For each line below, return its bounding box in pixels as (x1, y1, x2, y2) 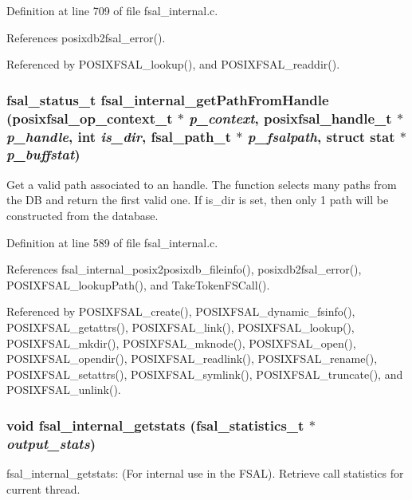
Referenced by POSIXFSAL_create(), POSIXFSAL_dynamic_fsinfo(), (6, 303, 355, 320)
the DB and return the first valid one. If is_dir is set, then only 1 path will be (6, 191, 389, 208)
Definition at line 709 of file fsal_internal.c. (6, 2, 218, 18)
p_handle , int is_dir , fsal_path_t (6, 126, 232, 146)
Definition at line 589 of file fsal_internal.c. (6, 234, 218, 250)
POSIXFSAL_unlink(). (6, 381, 121, 398)
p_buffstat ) (6, 144, 80, 164)
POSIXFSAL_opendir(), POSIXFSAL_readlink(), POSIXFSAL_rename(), (6, 350, 378, 367)
